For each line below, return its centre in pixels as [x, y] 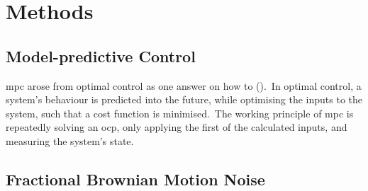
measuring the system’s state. [70, 140]
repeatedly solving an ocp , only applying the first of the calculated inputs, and [177, 127]
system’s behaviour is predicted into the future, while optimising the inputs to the [184, 99]
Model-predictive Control [101, 56]
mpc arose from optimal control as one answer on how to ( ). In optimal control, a [184, 85]
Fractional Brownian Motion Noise [135, 179]
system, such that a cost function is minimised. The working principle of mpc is [180, 113]
